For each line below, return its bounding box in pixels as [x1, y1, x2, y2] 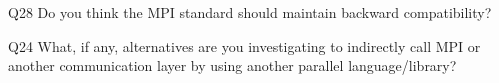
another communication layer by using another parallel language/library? [8, 55, 457, 76]
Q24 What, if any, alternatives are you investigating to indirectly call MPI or [8, 35, 481, 56]
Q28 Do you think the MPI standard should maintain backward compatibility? [8, 2, 492, 22]
